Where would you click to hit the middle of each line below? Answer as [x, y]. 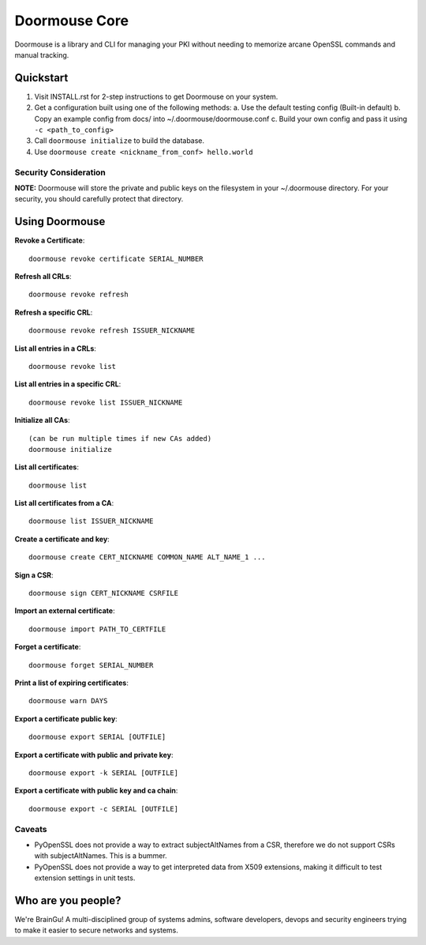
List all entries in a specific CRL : [68, 384]
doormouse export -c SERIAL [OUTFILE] [104, 809]
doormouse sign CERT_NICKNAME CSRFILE [104, 593]
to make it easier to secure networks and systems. [97, 930]
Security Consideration [60, 172]
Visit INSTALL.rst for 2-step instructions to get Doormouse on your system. [156, 96]
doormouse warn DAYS [68, 701]
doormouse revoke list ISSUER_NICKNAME [106, 402]
